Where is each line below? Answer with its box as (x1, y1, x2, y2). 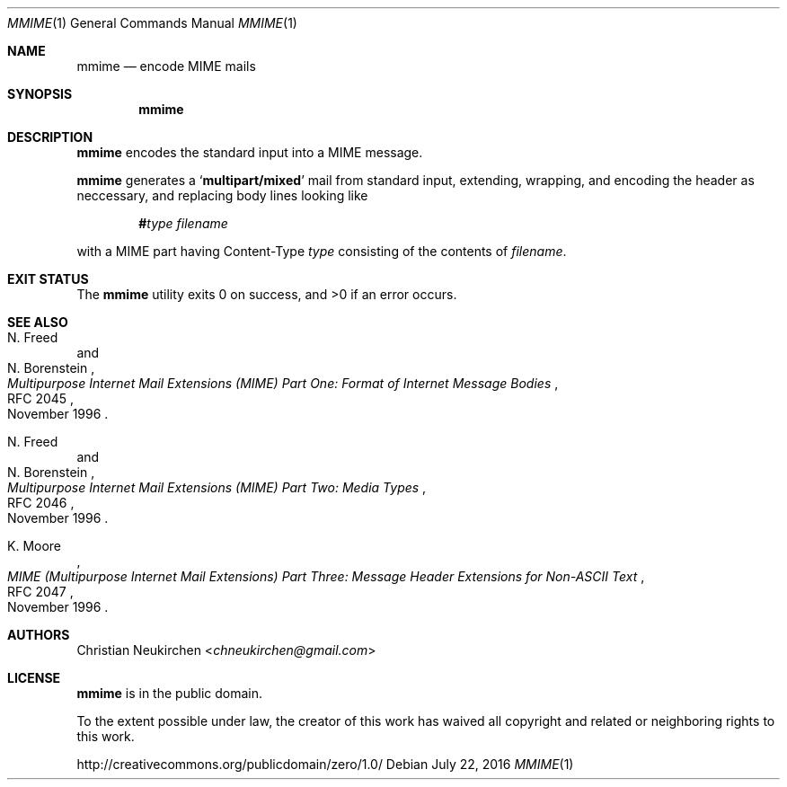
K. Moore (7, 538, 62, 553)
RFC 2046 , (7, 495, 75, 510)
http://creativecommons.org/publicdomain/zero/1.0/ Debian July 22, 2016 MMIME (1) (76, 756, 574, 772)
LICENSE (7, 670, 61, 685)
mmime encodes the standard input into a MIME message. (76, 145, 423, 160)
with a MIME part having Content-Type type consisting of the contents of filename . (76, 243, 567, 259)
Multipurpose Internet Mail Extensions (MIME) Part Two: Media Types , (7, 480, 427, 495)
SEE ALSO (7, 314, 68, 330)
